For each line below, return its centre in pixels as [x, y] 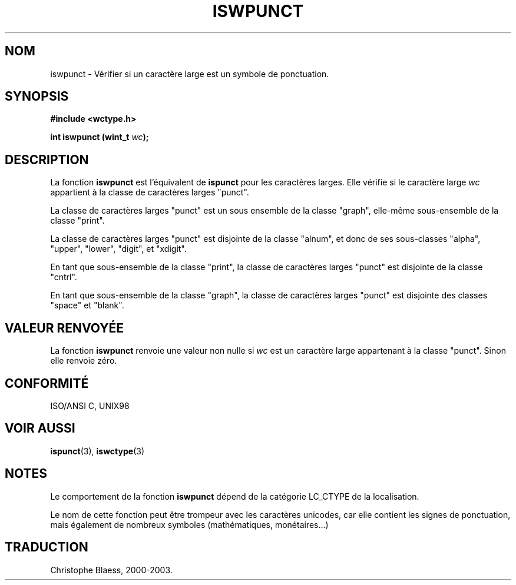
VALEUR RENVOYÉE [64, 328]
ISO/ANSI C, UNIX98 [90, 405]
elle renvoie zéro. [84, 361]
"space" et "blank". [87, 305]
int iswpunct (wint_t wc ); [100, 137]
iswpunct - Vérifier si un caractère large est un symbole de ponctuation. [190, 74]
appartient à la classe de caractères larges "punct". [150, 192]
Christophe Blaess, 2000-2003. [111, 570]
